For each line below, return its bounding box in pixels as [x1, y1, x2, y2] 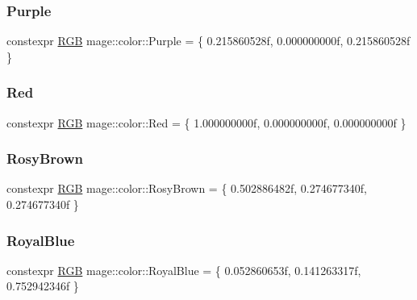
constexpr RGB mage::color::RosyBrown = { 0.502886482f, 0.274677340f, [6, 180, 367, 197]
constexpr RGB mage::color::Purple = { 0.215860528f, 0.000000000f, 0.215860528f [6, 32, 411, 49]
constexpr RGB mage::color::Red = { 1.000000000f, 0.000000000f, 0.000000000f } [6, 114, 407, 131]
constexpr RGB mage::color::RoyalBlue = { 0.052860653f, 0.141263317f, [6, 261, 361, 278]
